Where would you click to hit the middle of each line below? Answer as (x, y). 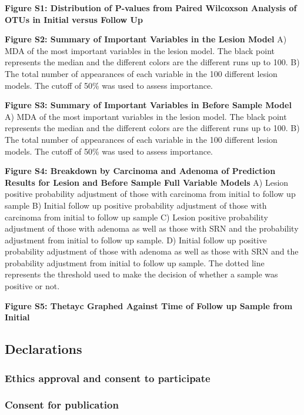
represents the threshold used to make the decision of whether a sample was (141, 274)
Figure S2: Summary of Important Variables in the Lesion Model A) (146, 39)
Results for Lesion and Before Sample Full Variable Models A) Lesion (147, 182)
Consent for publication (62, 405)
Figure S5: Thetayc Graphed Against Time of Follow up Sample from (149, 305)
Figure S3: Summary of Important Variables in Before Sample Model (148, 105)
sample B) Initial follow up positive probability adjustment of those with (136, 205)
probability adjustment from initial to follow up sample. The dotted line (135, 262)
